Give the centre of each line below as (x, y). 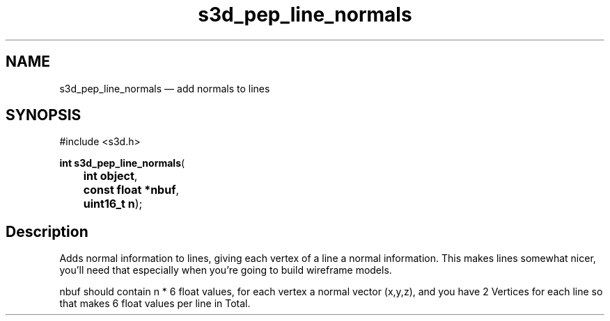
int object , (110, 176)
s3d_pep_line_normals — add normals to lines (165, 88)
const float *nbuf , (131, 190)
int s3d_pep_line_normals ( (122, 163)
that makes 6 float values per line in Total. (155, 304)
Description (47, 231)
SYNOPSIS (44, 115)
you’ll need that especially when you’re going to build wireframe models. (226, 270)
